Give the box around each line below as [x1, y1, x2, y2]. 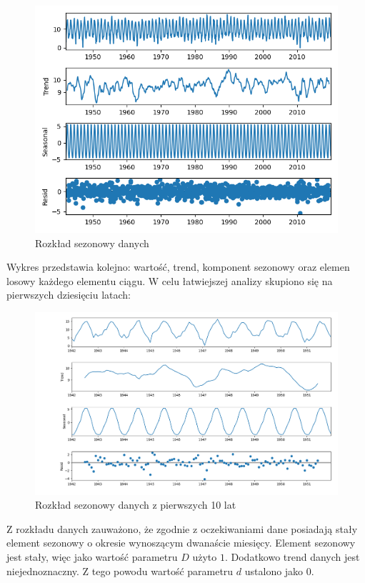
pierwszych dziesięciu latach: [6, 287, 131, 302]
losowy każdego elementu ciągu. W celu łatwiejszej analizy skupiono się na [6, 273, 333, 288]
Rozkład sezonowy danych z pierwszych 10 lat [35, 497, 236, 512]
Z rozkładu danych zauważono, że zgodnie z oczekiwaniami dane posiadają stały [6, 521, 358, 536]
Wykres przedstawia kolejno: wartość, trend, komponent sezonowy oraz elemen [6, 259, 350, 274]
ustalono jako [244, 563, 304, 578]
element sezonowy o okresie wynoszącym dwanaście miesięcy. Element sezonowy [6, 535, 356, 550]
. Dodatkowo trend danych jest [224, 549, 360, 564]
